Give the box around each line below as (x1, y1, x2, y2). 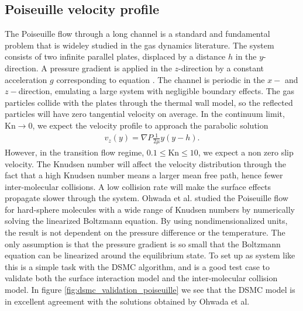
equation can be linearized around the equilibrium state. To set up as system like (5, 249, 295, 261)
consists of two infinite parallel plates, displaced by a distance (5, 50, 226, 63)
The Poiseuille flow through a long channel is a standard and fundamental (5, 27, 270, 40)
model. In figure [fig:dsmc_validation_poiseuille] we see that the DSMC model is (5, 284, 295, 296)
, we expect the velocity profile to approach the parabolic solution (32, 119, 268, 131)
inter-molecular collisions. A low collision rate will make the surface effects (5, 180, 271, 192)
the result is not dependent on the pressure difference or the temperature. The (5, 226, 285, 239)
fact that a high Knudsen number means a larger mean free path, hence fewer (5, 169, 283, 181)
